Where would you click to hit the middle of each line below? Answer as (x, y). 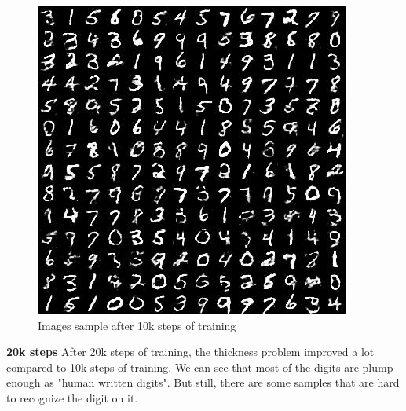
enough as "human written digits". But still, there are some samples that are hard (203, 382)
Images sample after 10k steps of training (137, 325)
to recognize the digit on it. (72, 397)
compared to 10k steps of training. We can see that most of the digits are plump (200, 367)
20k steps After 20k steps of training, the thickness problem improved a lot (190, 352)
